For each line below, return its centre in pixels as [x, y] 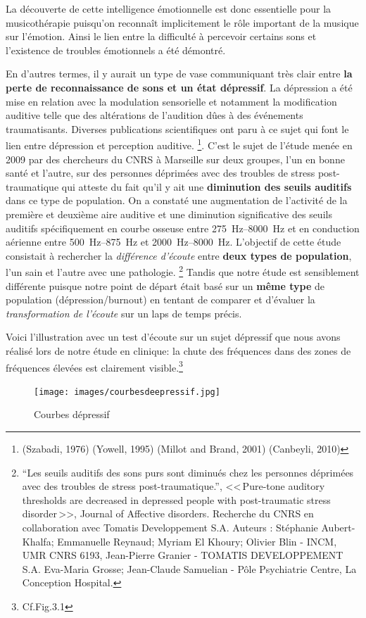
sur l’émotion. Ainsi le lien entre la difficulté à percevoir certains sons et [161, 36]
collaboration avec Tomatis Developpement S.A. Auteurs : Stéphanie [170, 528]
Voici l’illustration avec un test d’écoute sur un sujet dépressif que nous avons [173, 337]
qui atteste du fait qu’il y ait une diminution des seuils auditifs [207, 186]
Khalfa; [38, 541]
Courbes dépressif [72, 414]
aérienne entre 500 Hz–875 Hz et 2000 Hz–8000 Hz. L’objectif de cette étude [173, 242]
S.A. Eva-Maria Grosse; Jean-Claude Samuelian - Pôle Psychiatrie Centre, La [189, 568]
